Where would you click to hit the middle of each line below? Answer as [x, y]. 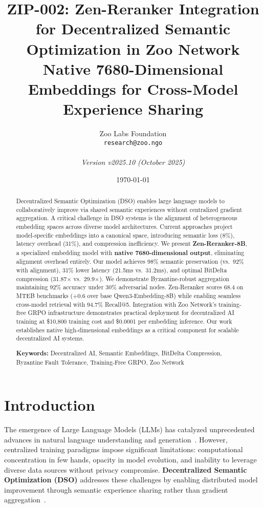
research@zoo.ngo [133, 143]
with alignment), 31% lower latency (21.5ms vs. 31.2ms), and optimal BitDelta [122, 270]
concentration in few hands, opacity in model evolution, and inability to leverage [130, 459]
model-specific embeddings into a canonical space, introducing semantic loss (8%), [125, 235]
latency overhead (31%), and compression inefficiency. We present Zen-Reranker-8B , [131, 244]
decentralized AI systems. [50, 338]
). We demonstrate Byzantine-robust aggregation [164, 278]
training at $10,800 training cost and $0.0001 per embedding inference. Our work [124, 321]
